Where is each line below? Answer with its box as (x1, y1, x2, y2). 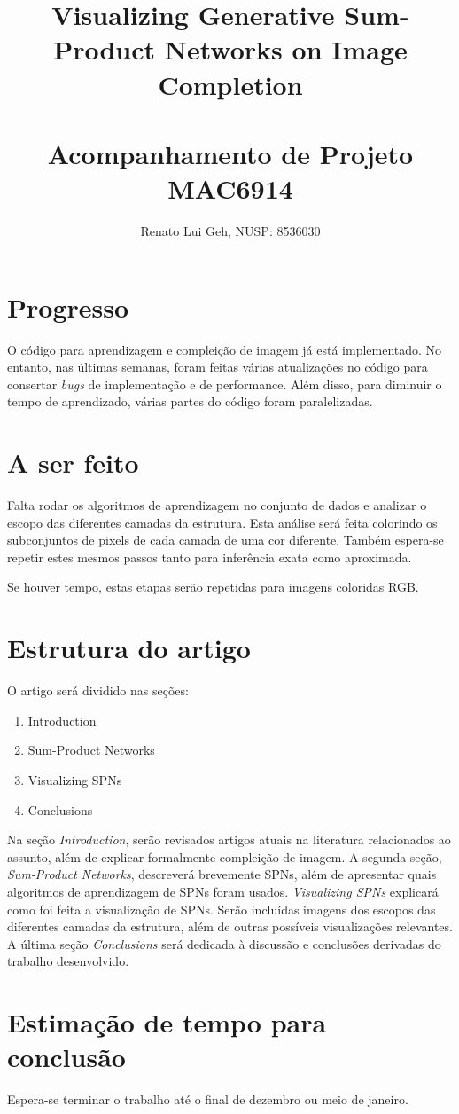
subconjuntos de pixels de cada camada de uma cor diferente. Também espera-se (7, 530, 444, 549)
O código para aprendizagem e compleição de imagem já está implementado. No (7, 340, 442, 358)
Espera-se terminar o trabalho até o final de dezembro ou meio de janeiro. (7, 1090, 408, 1109)
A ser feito (7, 444, 139, 481)
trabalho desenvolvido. (7, 952, 129, 970)
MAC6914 (167, 170, 293, 207)
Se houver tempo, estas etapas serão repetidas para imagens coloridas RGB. (7, 577, 419, 596)
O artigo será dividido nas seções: (7, 681, 189, 700)
